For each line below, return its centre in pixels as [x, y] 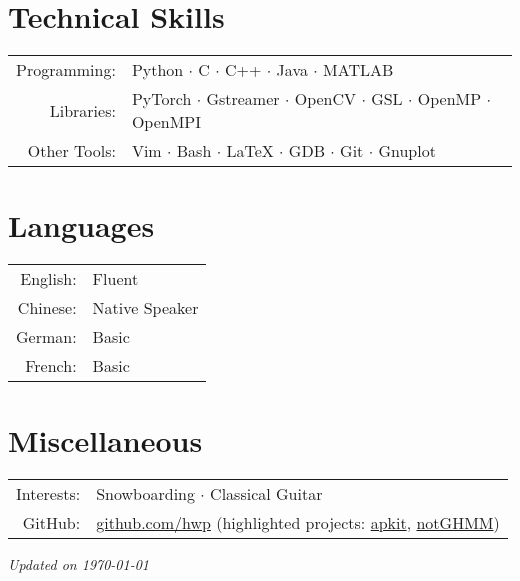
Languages [81, 225]
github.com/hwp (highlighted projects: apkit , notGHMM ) [298, 523]
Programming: [66, 70]
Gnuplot [407, 151]
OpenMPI [166, 122]
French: [51, 366]
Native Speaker [145, 308]
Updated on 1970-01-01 [78, 564]
